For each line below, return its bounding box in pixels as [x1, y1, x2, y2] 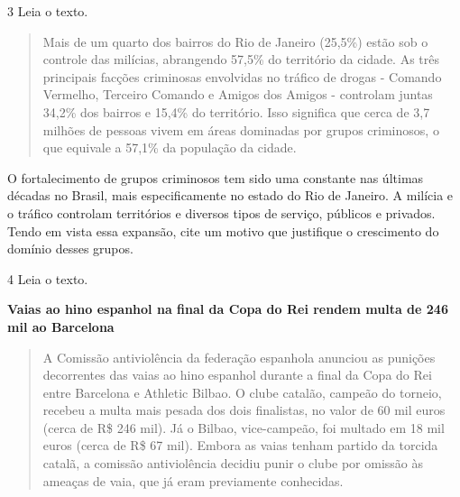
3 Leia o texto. [7, 2, 88, 20]
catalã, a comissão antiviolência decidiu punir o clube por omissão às [42, 454, 424, 473]
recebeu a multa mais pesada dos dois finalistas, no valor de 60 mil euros [42, 400, 446, 419]
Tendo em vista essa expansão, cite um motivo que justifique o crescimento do [7, 221, 439, 240]
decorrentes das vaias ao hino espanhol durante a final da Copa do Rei [42, 365, 432, 384]
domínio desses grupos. [7, 239, 133, 258]
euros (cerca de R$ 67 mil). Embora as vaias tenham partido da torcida [42, 436, 438, 455]
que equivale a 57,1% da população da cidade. [42, 138, 297, 157]
